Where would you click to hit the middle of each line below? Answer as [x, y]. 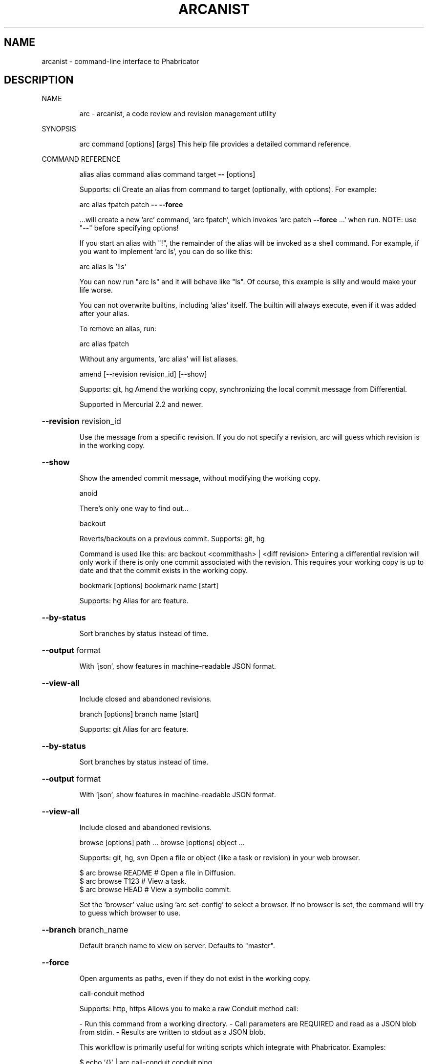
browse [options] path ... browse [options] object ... [162, 843]
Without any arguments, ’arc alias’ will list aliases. [159, 359]
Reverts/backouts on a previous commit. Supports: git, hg [172, 539]
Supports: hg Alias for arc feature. [134, 601]
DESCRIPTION [39, 80]
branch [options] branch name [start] [139, 714]
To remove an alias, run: [118, 329]
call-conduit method [112, 994]
